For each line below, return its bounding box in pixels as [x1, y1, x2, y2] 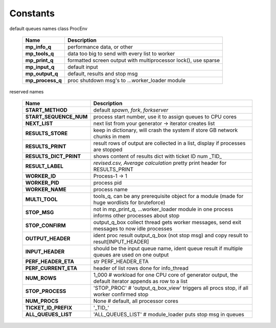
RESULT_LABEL [25, 163, 64, 170]
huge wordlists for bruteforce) [93, 199, 166, 206]
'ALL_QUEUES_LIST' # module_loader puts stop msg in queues [93, 311, 245, 318]
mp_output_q [25, 70, 58, 77]
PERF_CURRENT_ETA [25, 265, 78, 272]
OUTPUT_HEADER [25, 235, 71, 242]
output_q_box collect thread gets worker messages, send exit [93, 219, 241, 226]
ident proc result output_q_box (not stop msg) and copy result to [93, 232, 248, 239]
